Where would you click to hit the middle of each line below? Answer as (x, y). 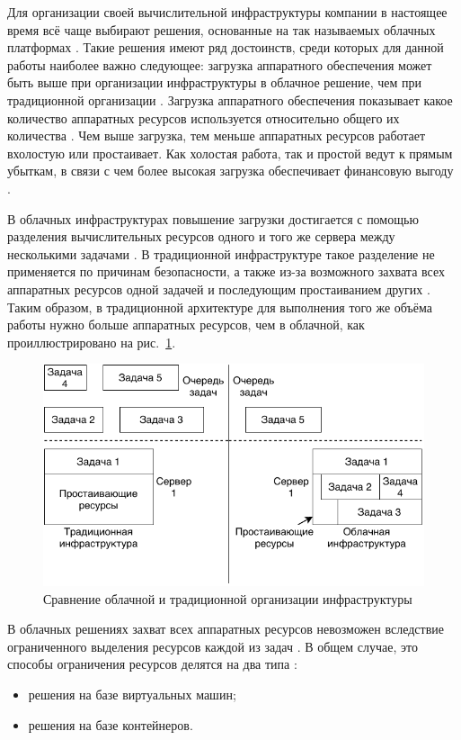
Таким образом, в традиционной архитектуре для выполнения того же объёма (220, 307)
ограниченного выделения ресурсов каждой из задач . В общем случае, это (213, 646)
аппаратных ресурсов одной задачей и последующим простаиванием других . (219, 289)
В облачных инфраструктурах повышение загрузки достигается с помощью (213, 218)
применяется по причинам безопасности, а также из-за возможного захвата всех (226, 271)
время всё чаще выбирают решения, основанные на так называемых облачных (222, 29)
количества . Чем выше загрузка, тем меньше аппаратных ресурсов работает (217, 135)
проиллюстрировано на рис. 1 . (92, 342)
